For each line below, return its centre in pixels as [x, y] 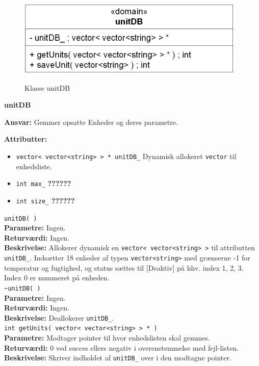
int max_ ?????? [44, 183]
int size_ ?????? [45, 200]
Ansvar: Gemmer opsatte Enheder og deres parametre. [91, 122]
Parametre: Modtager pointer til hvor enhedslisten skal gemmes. [107, 338]
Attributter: [26, 139]
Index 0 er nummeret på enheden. [57, 278]
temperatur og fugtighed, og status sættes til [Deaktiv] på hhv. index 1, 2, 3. [124, 267]
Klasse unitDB [47, 87]
